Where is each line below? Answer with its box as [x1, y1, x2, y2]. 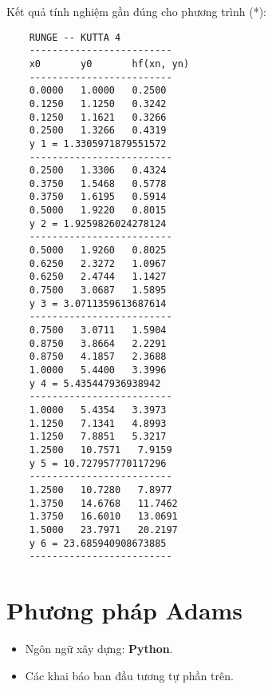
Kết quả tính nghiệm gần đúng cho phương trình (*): [6, 3, 266, 19]
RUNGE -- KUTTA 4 [29, 31, 121, 43]
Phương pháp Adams [6, 594, 243, 627]
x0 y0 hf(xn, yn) [29, 58, 190, 70]
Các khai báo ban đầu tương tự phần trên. [25, 667, 234, 683]
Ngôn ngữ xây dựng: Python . [25, 639, 173, 656]
